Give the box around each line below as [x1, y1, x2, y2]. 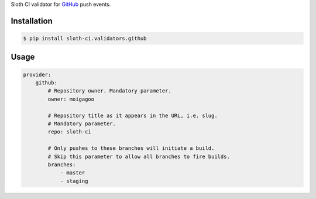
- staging [60, 177, 88, 184]
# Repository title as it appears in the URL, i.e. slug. [47, 112, 218, 119]
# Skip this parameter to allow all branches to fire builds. [47, 153, 231, 160]
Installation [11, 16, 53, 26]
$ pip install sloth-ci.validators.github [23, 35, 147, 42]
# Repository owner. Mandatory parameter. [47, 88, 172, 94]
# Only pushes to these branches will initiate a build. [47, 145, 215, 152]
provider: [23, 71, 51, 78]
